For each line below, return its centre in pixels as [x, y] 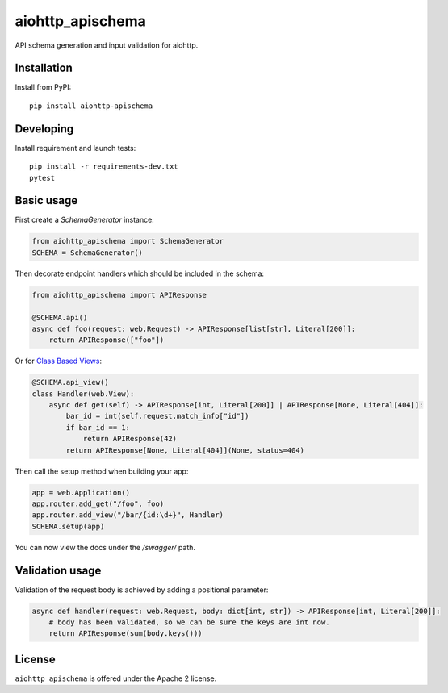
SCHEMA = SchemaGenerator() [87, 253]
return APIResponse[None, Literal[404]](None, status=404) [185, 450]
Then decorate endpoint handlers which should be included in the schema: [140, 273]
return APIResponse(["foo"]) [107, 340]
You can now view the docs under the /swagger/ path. [105, 547]
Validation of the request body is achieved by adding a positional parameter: [142, 590]
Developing [44, 129]
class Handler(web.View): [83, 394]
